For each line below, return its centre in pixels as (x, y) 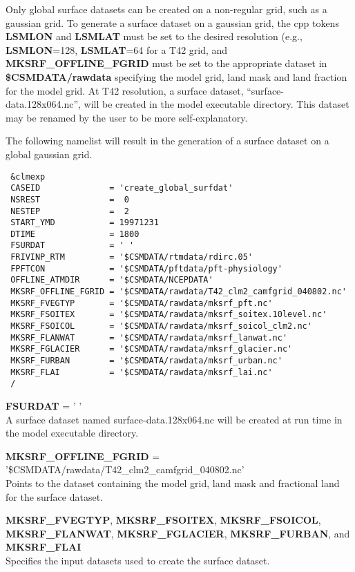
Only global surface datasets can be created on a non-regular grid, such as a (166, 9)
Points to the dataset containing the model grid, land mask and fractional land (173, 483)
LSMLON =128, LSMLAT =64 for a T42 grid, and (117, 49)
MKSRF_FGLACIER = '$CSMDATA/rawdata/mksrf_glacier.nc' (152, 349)
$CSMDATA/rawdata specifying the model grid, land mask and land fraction (176, 76)
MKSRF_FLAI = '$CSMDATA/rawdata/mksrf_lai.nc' (142, 372)
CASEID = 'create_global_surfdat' (122, 188)
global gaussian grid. (49, 154)
